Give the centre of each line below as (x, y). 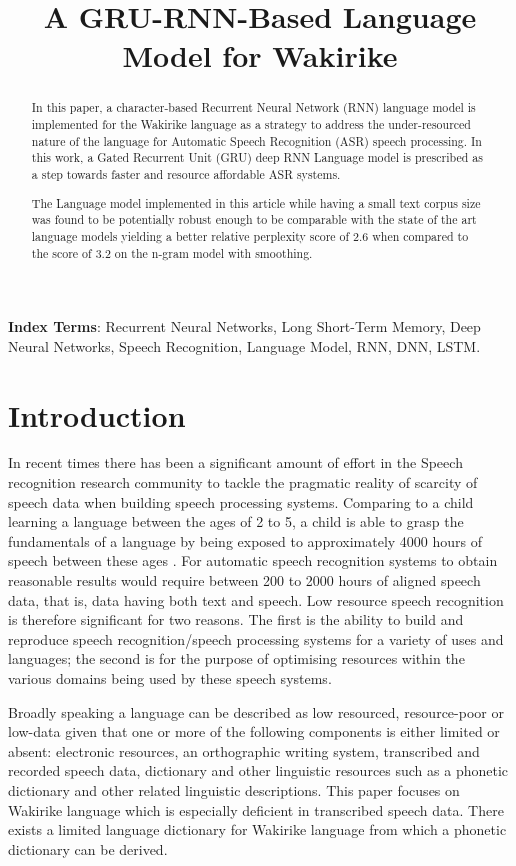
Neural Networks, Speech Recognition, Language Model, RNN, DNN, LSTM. (244, 345)
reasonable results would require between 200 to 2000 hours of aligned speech (244, 580)
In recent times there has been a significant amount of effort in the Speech (235, 462)
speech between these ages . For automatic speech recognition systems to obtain (253, 560)
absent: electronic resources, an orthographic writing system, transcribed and (244, 750)
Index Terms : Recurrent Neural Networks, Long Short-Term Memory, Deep (244, 326)
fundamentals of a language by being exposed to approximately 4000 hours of (245, 540)
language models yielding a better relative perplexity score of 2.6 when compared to (250, 235)
